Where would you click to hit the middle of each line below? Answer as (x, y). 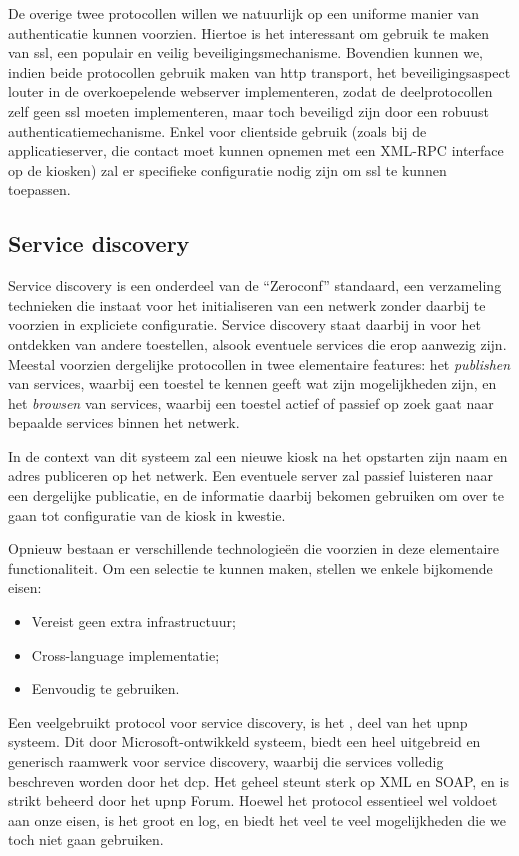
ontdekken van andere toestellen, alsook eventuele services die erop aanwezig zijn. (257, 343)
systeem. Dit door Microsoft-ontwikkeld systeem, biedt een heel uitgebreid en (244, 741)
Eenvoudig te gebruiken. (105, 688)
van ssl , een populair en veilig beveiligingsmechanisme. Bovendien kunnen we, (245, 52)
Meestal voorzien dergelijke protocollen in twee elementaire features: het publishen (259, 363)
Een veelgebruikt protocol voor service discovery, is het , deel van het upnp (238, 721)
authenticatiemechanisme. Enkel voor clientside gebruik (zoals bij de (217, 130)
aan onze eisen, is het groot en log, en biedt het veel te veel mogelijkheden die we (257, 819)
